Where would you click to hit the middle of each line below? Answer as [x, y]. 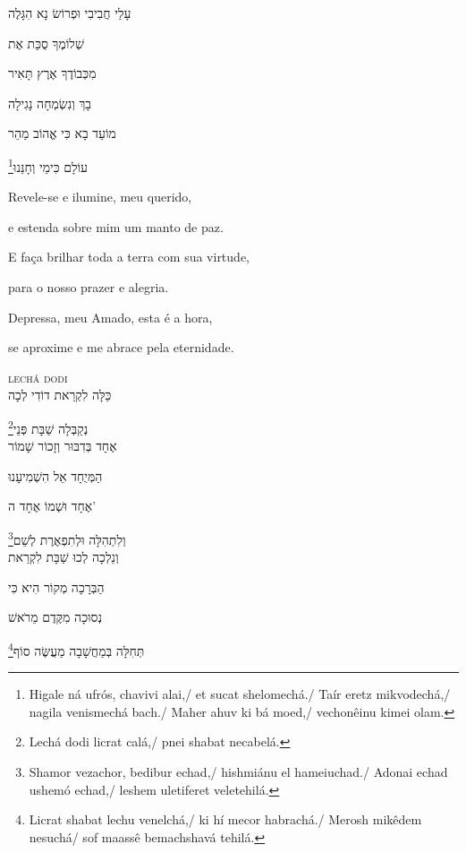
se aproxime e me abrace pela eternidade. [121, 347]
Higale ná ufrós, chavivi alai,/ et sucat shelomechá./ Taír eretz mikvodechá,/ [240, 694]
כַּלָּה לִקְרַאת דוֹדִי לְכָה [60, 395]
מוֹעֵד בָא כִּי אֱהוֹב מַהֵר [62, 133]
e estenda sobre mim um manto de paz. [116, 226]
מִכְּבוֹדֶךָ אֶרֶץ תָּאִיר [52, 73]
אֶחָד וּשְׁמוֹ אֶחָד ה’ [52, 506]
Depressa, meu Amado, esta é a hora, [110, 317]
